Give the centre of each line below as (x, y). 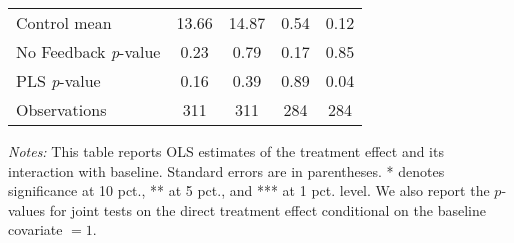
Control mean (64, 22)
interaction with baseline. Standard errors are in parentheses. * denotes (226, 170)
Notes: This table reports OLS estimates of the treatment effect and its (226, 151)
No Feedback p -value (88, 51)
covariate (35, 229)
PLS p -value (58, 80)
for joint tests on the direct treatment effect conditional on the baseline (267, 209)
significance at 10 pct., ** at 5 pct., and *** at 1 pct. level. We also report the (249, 190)
